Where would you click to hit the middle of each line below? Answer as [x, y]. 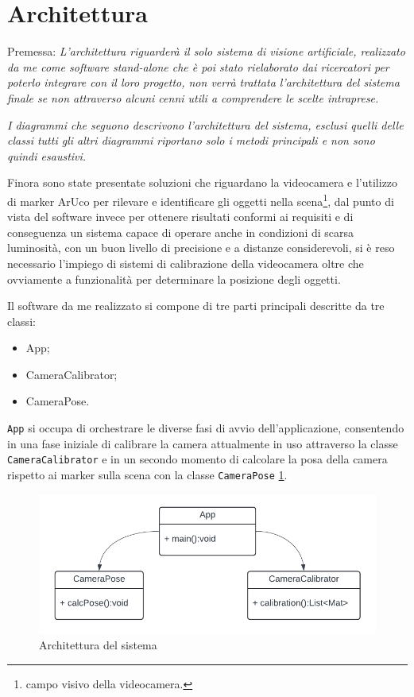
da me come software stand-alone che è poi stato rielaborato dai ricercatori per [198, 66]
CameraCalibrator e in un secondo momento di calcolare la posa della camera [197, 459]
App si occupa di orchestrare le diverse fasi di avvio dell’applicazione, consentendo [206, 428]
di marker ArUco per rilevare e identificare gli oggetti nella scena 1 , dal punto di [201, 199]
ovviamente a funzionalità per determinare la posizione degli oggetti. [174, 279]
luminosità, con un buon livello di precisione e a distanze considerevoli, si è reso [201, 248]
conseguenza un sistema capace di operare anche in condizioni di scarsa [181, 232]
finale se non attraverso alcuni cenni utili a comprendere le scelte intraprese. [193, 97]
